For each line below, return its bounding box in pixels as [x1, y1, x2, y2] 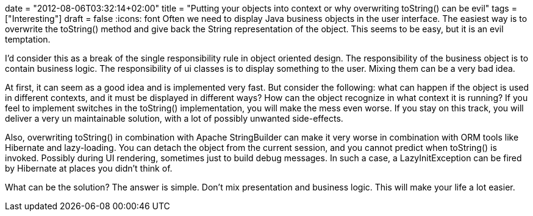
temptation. [5, 34, 51, 44]
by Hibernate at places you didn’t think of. [5, 163, 173, 173]
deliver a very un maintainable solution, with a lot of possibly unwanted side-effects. [5, 113, 343, 124]
